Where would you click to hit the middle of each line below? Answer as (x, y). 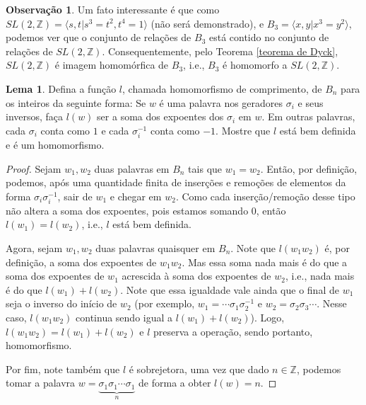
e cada (115, 130)
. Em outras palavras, (308, 116)
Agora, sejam (34, 248)
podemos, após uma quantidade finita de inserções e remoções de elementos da (176, 182)
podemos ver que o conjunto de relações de (99, 37)
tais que (205, 168)
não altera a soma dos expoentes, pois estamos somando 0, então (146, 210)
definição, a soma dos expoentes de (81, 262)
